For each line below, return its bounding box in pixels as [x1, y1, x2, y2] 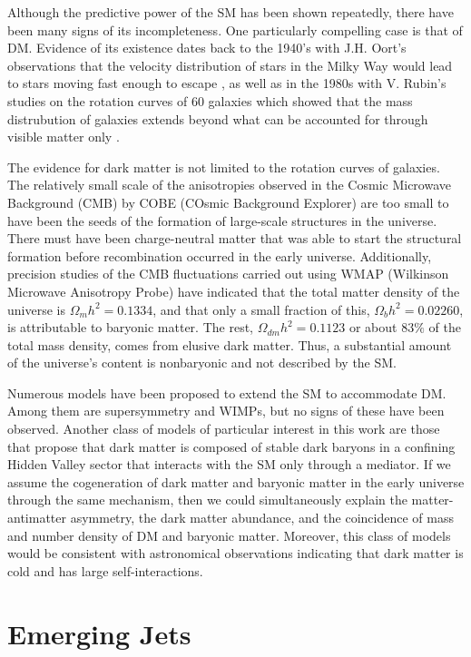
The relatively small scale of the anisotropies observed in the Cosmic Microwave [7, 175, 451, 194]
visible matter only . [7, 127, 120, 146]
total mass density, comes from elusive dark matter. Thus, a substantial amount [7, 335, 452, 354]
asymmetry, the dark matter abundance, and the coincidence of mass [70, 508, 454, 527]
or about [348, 318, 397, 337]
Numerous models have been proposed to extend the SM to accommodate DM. [7, 383, 446, 402]
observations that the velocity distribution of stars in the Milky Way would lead [7, 55, 453, 74]
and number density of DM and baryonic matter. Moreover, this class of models [7, 525, 451, 544]
